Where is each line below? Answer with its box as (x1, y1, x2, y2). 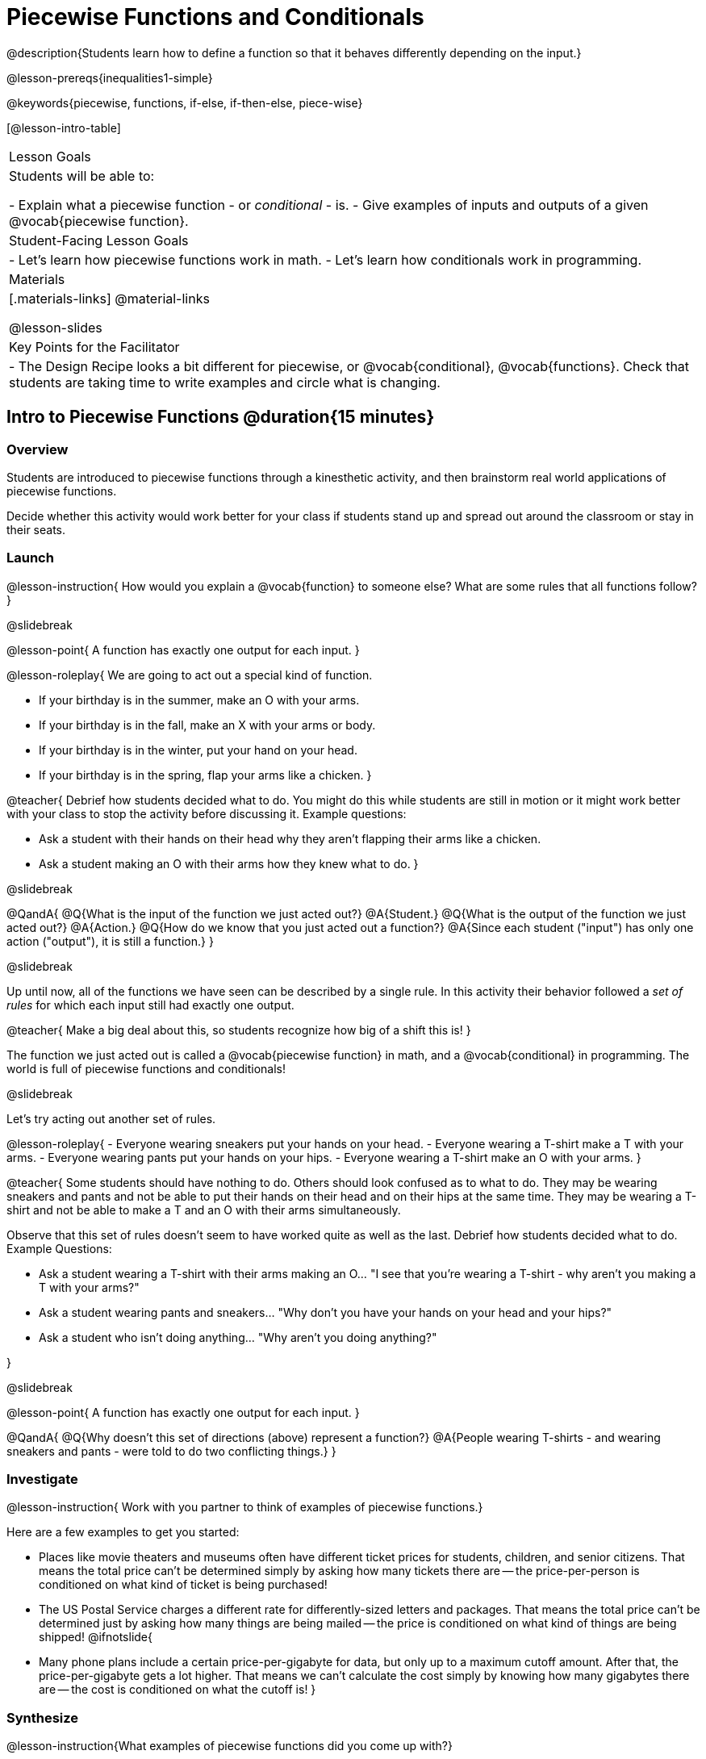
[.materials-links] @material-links (9, 290, 210, 307)
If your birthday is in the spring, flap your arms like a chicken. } (39, 767, 372, 782)
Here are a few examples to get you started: (6, 1525, 240, 1540)
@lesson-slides (9, 319, 102, 336)
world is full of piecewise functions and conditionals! (6, 1061, 286, 1076)
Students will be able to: (9, 167, 155, 184)
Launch (6, 549, 54, 566)
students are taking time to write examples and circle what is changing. (9, 374, 441, 391)
